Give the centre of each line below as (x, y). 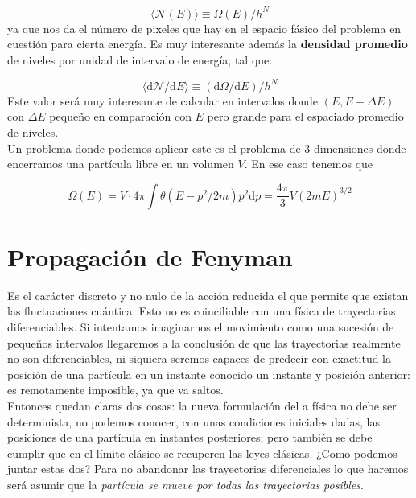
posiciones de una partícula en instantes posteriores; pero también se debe (190, 437)
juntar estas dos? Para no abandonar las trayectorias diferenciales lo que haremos (208, 469)
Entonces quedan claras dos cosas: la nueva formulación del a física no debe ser (202, 406)
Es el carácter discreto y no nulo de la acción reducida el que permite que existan (208, 295)
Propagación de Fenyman (150, 256)
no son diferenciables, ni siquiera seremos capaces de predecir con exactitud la (200, 358)
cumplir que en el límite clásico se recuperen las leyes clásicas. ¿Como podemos (202, 453)
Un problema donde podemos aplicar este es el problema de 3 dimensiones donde (207, 148)
